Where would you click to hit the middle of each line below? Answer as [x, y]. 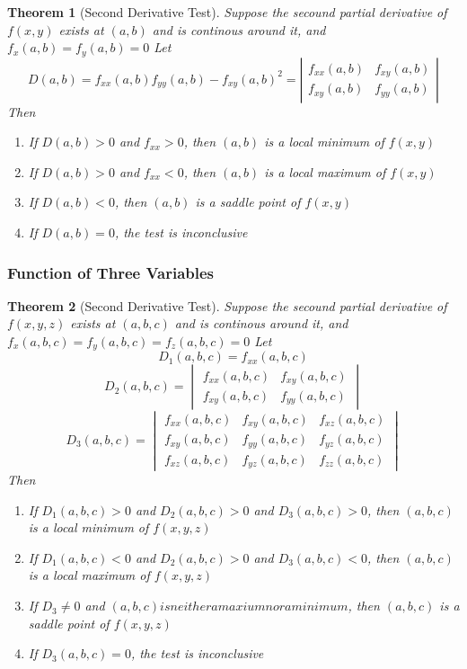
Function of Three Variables [111, 272]
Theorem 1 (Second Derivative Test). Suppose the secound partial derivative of [227, 12]
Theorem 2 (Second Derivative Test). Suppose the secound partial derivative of [227, 305]
